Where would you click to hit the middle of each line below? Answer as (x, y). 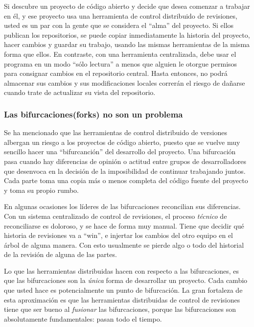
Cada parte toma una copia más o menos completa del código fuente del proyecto (126, 180)
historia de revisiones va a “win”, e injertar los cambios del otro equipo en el (118, 235)
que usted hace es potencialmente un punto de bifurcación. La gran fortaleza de (123, 290)
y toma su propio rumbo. (42, 190)
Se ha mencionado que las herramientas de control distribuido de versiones (115, 132)
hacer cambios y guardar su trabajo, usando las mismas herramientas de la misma (127, 44)
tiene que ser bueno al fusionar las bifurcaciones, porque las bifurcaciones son (120, 309)
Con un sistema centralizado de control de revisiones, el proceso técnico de (115, 216)
